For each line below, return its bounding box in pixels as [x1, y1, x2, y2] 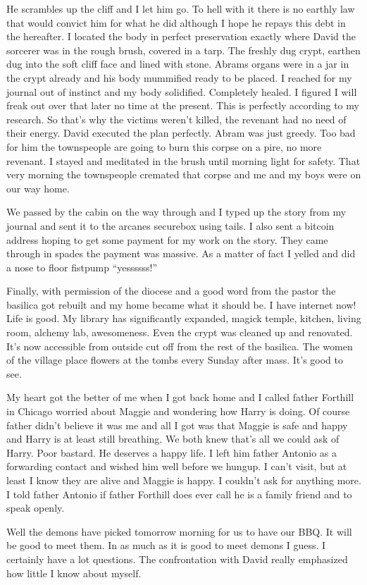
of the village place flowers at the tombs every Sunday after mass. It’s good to [6, 352, 344, 367]
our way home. [6, 180, 70, 195]
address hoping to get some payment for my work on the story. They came [6, 232, 328, 247]
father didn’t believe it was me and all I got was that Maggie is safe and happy [6, 417, 348, 432]
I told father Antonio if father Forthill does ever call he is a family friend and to [6, 486, 352, 501]
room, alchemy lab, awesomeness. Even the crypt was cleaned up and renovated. [6, 325, 353, 340]
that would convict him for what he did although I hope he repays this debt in [6, 15, 346, 30]
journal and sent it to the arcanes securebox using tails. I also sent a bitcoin [6, 218, 335, 233]
